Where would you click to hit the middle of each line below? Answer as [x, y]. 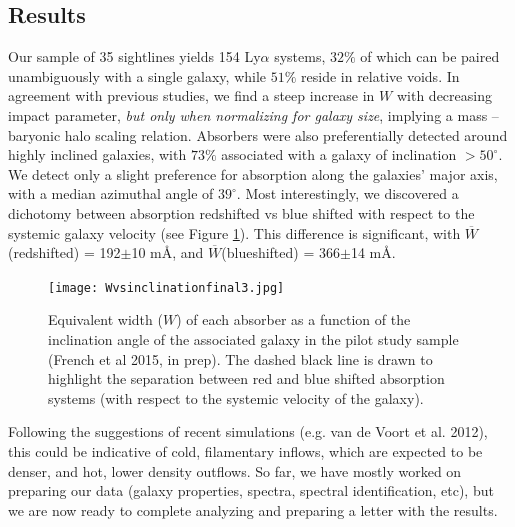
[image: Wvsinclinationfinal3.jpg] [166, 287]
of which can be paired [430, 56]
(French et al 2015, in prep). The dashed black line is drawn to [240, 358]
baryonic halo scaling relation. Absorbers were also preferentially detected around [258, 134]
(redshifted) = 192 [64, 252]
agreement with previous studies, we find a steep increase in [191, 95]
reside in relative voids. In [380, 75]
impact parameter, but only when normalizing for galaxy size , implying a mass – [253, 114]
